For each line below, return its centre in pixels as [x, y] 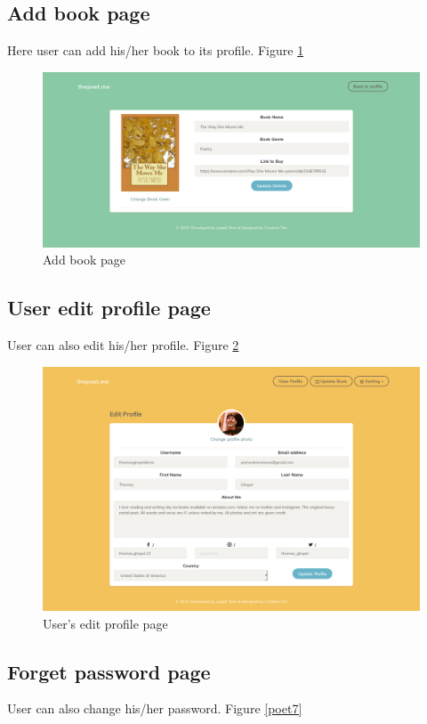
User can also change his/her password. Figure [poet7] [155, 708]
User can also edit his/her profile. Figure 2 [123, 345]
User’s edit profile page [105, 623]
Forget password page [109, 671]
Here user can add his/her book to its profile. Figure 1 [156, 50]
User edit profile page [109, 308]
